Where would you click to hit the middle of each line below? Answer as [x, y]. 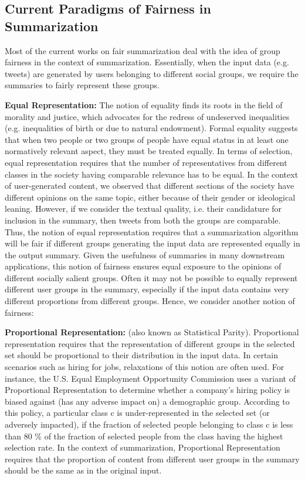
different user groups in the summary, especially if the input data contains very [147, 289]
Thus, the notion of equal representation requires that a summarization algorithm [152, 231]
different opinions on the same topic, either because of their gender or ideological [150, 197]
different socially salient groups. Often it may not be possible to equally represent [151, 277]
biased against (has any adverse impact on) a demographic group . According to [147, 401]
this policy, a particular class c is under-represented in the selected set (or [137, 413]
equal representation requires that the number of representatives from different [146, 162]
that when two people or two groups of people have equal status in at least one [147, 139]
